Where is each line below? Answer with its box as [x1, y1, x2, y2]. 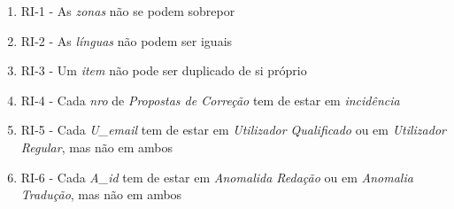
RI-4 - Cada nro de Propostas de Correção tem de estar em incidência [20, 90, 400, 109]
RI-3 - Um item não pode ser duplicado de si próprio [20, 61, 307, 80]
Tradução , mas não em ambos [20, 185, 182, 204]
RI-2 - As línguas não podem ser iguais [20, 31, 233, 50]
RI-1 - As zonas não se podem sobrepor [20, 2, 235, 19]
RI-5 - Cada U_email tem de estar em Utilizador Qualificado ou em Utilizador [20, 120, 446, 139]
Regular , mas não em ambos [20, 137, 173, 156]
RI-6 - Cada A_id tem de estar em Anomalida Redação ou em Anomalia [20, 167, 413, 186]
